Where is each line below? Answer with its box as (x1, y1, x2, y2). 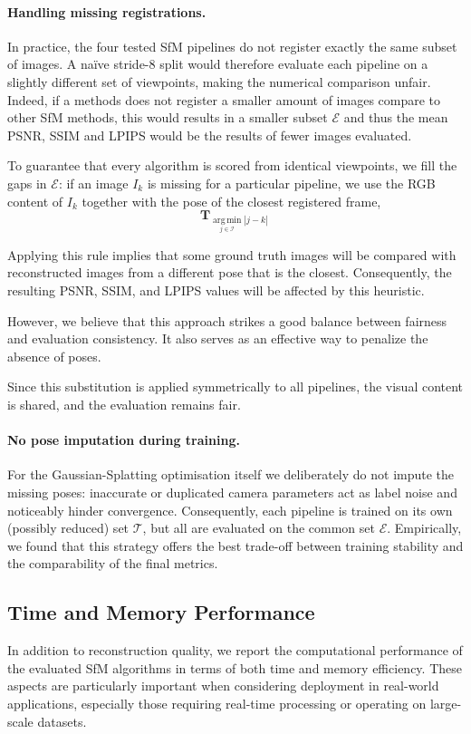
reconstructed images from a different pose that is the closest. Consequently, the (7, 263, 452, 282)
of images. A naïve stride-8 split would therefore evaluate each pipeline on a (7, 54, 428, 73)
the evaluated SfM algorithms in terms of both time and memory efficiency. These (7, 658, 462, 677)
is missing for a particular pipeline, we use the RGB (147, 173, 436, 192)
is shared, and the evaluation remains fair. (7, 394, 241, 413)
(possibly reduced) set (7, 518, 130, 537)
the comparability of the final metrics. (7, 554, 218, 573)
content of (7, 191, 63, 210)
